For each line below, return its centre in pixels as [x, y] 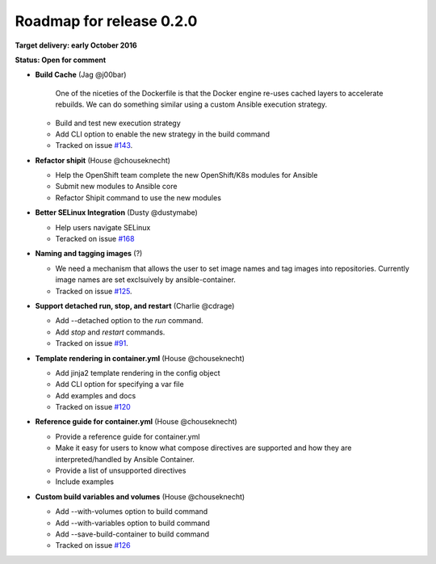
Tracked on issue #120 [93, 407]
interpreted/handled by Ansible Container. [125, 459]
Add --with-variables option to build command [132, 523]
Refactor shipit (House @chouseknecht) [103, 160]
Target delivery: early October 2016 [76, 45]
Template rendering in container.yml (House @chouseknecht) [140, 358]
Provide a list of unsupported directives [121, 471]
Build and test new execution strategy [118, 123]
